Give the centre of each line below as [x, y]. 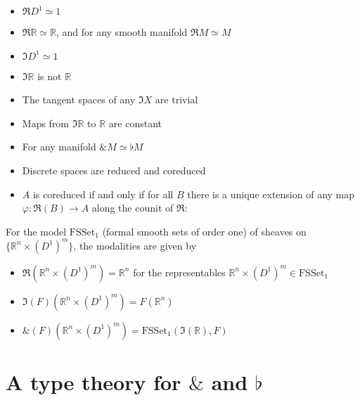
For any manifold [59, 147]
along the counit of [133, 208]
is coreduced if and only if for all [103, 194]
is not [50, 76]
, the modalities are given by [135, 245]
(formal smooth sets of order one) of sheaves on [204, 231]
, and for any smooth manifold [122, 32]
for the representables [179, 272]
